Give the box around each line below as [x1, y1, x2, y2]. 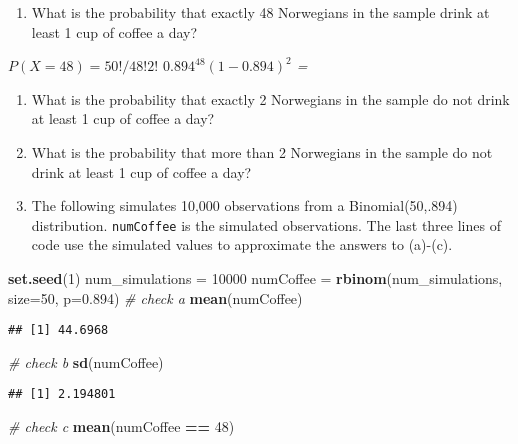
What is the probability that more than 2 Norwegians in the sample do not [31, 141, 493, 162]
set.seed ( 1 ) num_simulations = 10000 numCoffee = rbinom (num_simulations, [8, 268, 503, 288]
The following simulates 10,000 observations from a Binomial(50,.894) [31, 195, 458, 216]
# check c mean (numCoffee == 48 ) [8, 416, 235, 437]
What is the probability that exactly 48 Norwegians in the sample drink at [31, 2, 490, 22]
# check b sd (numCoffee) [8, 351, 164, 372]
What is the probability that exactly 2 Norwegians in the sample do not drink [31, 88, 510, 109]
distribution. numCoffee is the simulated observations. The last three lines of [31, 214, 501, 235]
